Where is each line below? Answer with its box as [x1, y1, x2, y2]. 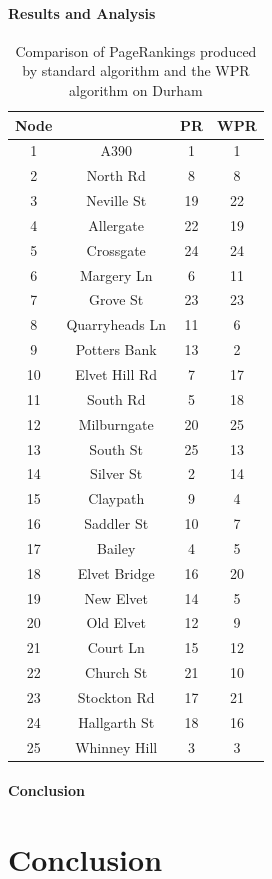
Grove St [89, 289, 144, 310]
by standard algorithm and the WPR [22, 60, 250, 81]
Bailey [97, 537, 136, 558]
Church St [85, 662, 148, 683]
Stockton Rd [77, 686, 155, 707]
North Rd [86, 165, 146, 186]
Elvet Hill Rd [75, 364, 158, 385]
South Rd [86, 388, 146, 409]
